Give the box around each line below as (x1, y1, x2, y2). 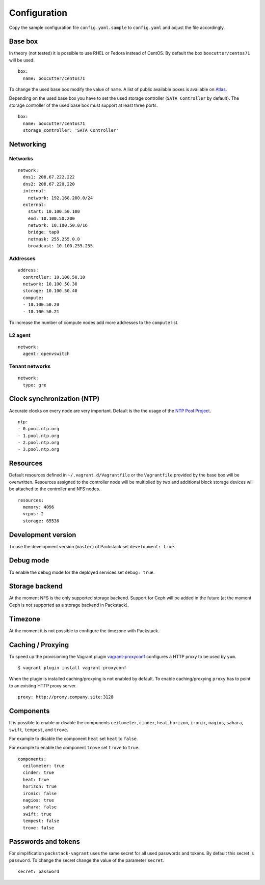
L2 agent (9, 332, 31, 339)
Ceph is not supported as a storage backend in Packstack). (9, 602, 129, 608)
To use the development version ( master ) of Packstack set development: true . (9, 543, 175, 549)
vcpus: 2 (23, 511, 44, 517)
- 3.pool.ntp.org (18, 446, 59, 452)
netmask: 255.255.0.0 (27, 236, 80, 242)
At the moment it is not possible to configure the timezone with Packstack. (9, 627, 159, 634)
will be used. (9, 57, 35, 63)
